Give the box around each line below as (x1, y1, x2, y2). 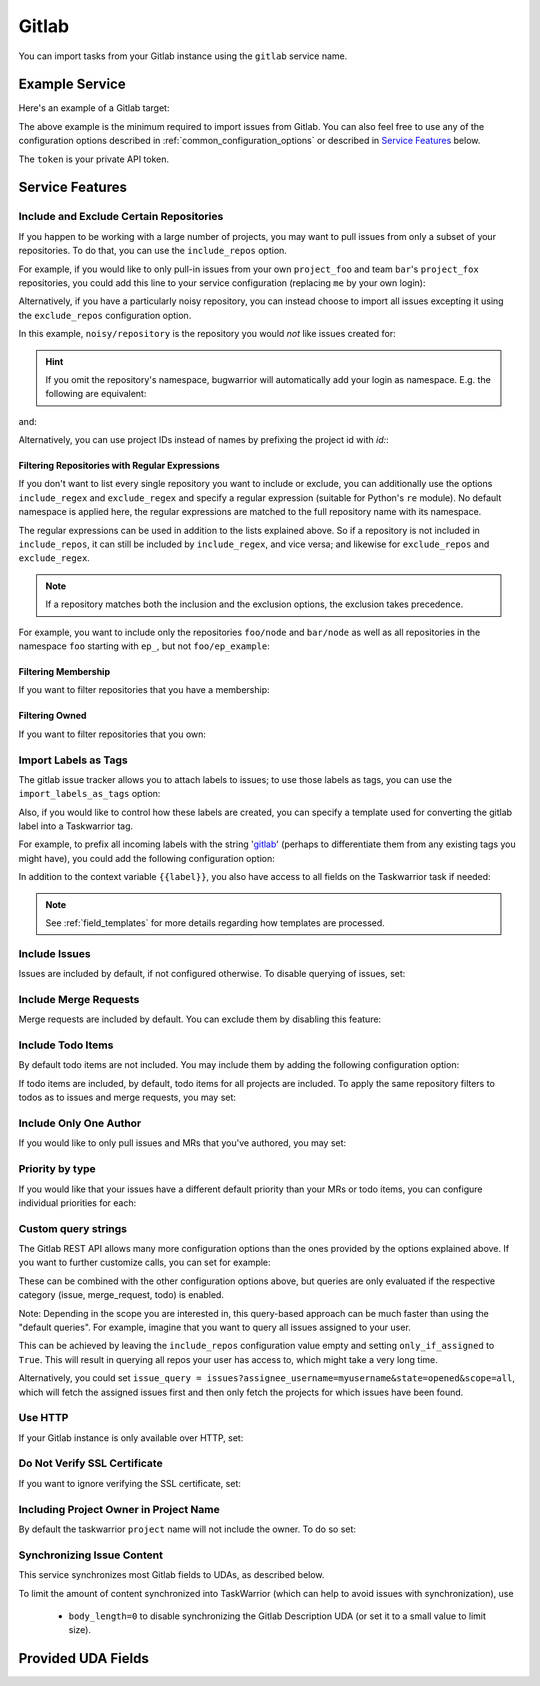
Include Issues (18, 946, 91, 960)
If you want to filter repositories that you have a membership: (18, 684, 270, 696)
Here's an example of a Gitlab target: (18, 102, 170, 114)
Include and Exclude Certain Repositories (18, 210, 224, 224)
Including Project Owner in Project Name (18, 1502, 220, 1516)
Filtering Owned (18, 710, 87, 722)
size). (68, 1624, 92, 1636)
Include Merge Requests (18, 992, 140, 1006)
